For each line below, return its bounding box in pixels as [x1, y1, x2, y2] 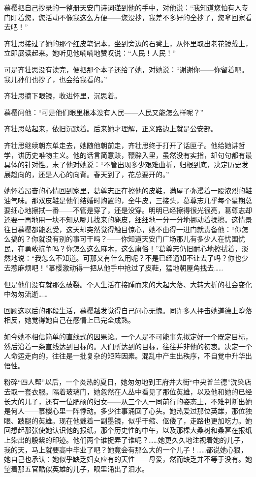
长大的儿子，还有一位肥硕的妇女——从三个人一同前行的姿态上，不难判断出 [4, 396, 245, 406]
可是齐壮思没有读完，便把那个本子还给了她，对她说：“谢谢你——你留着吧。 [4, 64, 249, 74]
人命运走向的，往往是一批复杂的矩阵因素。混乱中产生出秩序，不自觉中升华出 [4, 351, 252, 361]
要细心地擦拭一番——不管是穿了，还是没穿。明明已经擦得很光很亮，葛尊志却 [4, 205, 252, 215]
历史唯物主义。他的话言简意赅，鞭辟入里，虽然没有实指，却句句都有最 [24, 149, 252, 160]
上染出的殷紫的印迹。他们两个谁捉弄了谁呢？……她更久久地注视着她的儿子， [4, 434, 248, 445]
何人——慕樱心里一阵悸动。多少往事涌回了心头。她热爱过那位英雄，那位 [10, 406, 245, 416]
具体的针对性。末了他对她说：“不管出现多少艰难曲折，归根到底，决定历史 [4, 159, 242, 170]
